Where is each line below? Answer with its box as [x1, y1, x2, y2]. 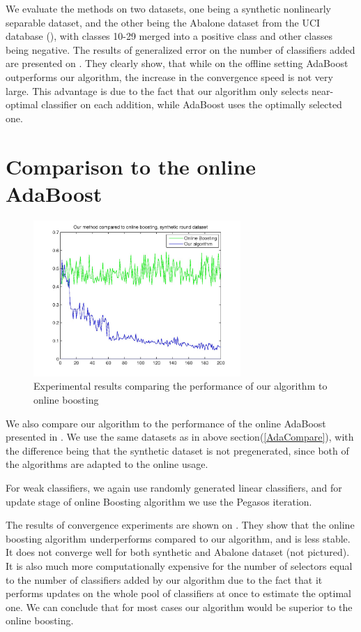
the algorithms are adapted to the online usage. [6, 457, 208, 471]
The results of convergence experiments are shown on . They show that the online [6, 517, 355, 532]
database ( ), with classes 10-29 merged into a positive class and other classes [6, 29, 332, 43]
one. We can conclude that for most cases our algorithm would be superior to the [6, 599, 353, 614]
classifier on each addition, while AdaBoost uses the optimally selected [41, 97, 342, 112]
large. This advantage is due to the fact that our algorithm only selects [6, 83, 309, 98]
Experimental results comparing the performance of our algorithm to [33, 379, 328, 393]
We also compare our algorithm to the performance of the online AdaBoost [6, 416, 326, 430]
